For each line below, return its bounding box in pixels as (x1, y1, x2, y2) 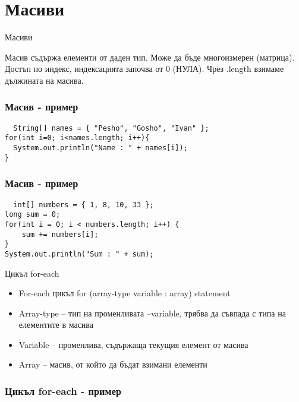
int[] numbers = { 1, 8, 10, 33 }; (13, 200, 154, 209)
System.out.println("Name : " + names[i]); (13, 144, 188, 153)
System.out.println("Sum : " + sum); (5, 249, 154, 258)
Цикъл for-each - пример (5, 383, 122, 398)
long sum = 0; (5, 210, 61, 219)
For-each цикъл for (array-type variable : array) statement (18, 287, 231, 299)
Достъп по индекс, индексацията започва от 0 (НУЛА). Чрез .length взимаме (5, 62, 284, 75)
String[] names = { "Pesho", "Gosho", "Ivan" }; (13, 124, 209, 132)
